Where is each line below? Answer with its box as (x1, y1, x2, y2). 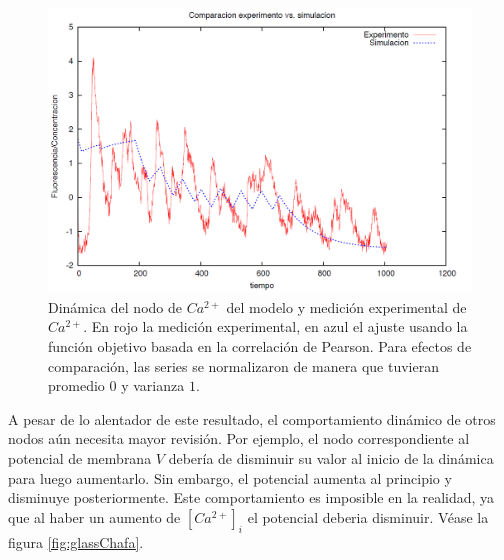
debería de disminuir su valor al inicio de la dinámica (168, 448, 494, 469)
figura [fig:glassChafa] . (8, 531, 144, 552)
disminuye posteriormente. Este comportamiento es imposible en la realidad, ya (8, 487, 495, 508)
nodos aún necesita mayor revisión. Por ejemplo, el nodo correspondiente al (8, 428, 470, 449)
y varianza (121, 375, 185, 396)
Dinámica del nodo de (48, 296, 182, 317)
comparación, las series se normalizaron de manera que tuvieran (48, 355, 439, 376)
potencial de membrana (8, 448, 152, 469)
